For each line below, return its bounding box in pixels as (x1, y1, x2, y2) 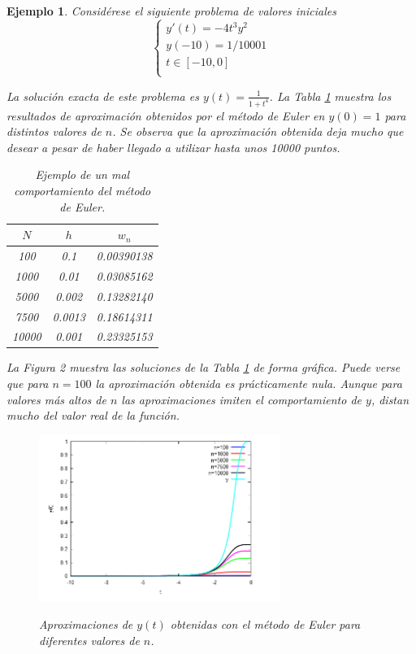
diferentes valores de (39, 631, 140, 648)
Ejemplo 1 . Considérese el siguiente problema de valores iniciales (6, 2, 336, 19)
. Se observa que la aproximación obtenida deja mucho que (112, 123, 404, 140)
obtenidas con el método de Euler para (170, 616, 361, 633)
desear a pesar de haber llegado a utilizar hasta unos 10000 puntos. (6, 138, 340, 155)
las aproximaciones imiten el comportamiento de (121, 390, 362, 408)
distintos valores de (6, 123, 102, 140)
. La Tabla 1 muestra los (269, 87, 392, 104)
